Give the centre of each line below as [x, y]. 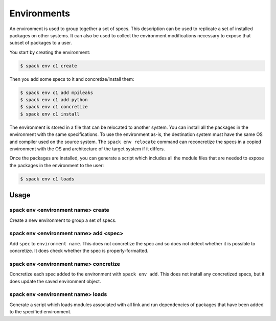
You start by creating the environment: [50, 52]
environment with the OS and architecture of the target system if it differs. [87, 149]
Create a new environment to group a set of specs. [63, 220]
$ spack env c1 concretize [54, 107]
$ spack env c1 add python [54, 100]
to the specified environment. [40, 312]
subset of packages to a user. [41, 43]
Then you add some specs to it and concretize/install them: [72, 79]
